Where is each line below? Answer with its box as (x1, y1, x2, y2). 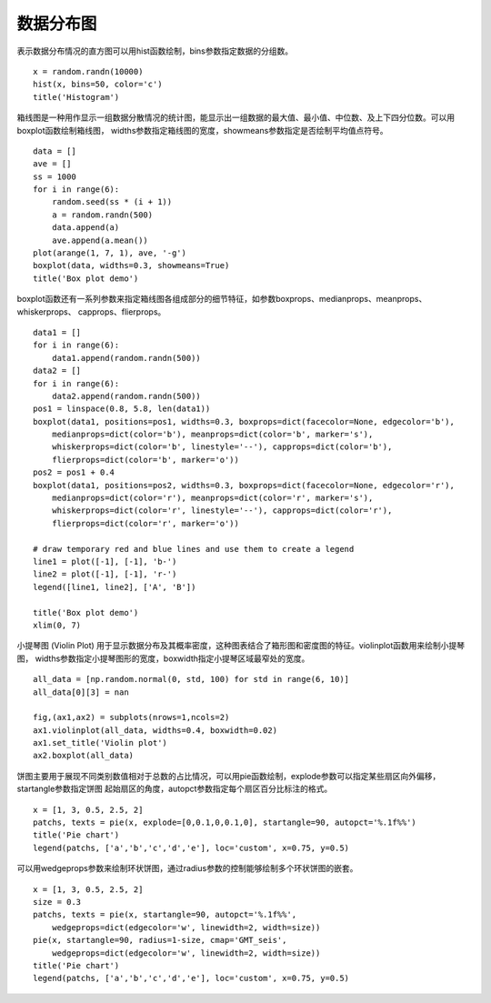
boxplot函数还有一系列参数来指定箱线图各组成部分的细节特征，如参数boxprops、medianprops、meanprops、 (16, 294, 427, 305)
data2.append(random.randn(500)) (51, 391, 202, 401)
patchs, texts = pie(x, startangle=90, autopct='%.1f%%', (33, 909, 297, 920)
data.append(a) (51, 223, 120, 233)
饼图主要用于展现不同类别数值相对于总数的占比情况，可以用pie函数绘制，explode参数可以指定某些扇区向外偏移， (16, 770, 441, 781)
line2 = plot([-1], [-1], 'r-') (33, 569, 177, 579)
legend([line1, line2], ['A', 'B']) (33, 582, 196, 592)
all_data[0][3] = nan (33, 687, 129, 697)
